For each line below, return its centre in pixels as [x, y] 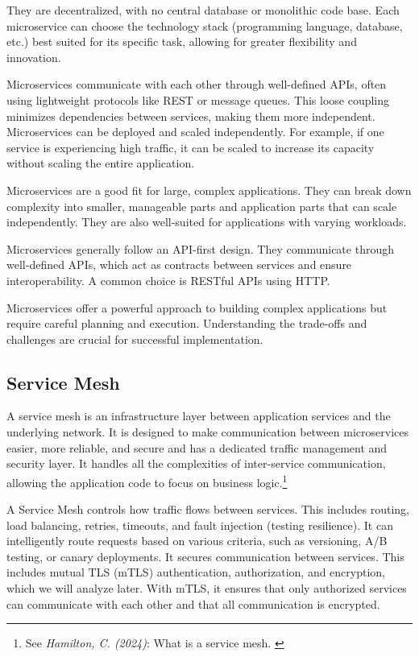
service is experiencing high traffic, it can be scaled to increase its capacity [191, 147]
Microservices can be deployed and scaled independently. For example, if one [195, 132]
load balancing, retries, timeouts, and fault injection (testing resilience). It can [200, 525]
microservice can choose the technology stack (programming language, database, [205, 25]
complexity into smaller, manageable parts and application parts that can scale [202, 206]
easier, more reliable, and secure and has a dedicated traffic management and [197, 447]
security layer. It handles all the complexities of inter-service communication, [196, 463]
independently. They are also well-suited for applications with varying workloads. [207, 222]
